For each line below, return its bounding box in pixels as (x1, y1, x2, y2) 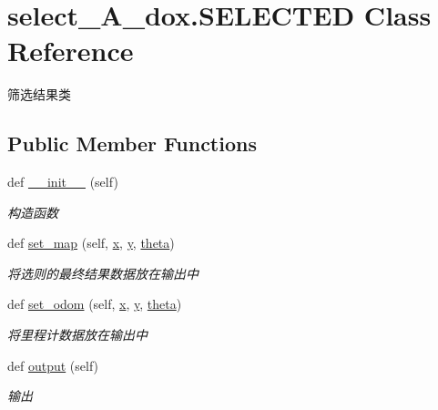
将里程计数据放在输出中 (7, 325, 148, 344)
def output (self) (7, 355, 99, 374)
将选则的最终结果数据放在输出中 (7, 263, 199, 282)
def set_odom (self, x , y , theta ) (7, 294, 182, 313)
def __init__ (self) (7, 172, 118, 191)
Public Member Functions (7, 129, 257, 158)
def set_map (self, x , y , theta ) (7, 233, 175, 252)
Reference (7, 32, 134, 69)
